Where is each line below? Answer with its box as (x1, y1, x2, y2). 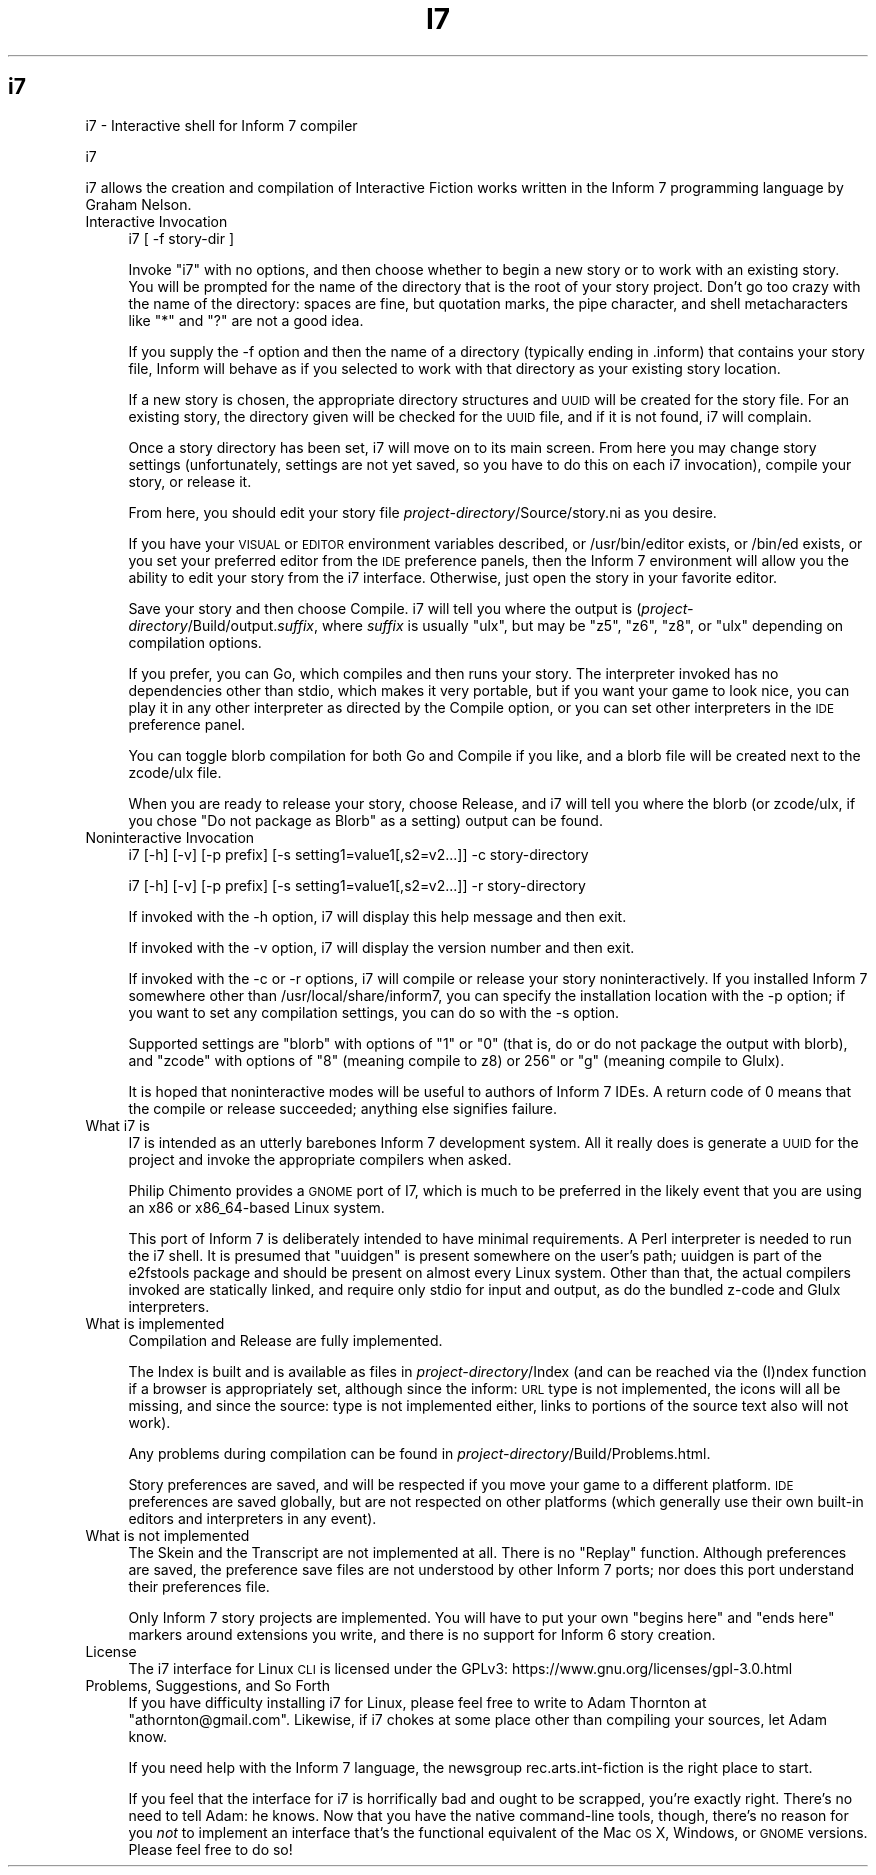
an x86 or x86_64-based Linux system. (128, 1198, 385, 1216)
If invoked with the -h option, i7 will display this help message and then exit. (128, 907, 627, 925)
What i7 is (85, 1116, 150, 1134)
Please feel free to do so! (128, 1840, 293, 1858)
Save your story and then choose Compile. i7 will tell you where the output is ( (128, 599, 642, 617)
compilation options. (128, 633, 262, 651)
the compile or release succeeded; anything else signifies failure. (128, 1099, 558, 1117)
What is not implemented (85, 1526, 250, 1544)
